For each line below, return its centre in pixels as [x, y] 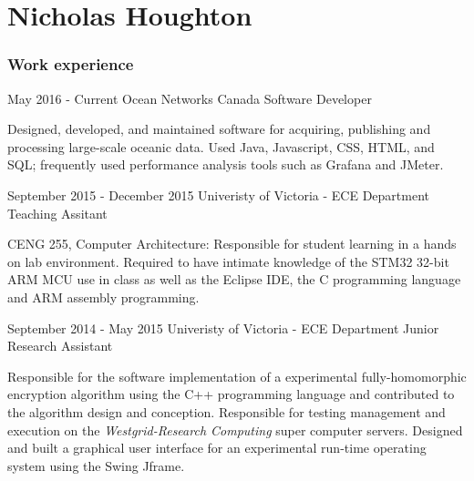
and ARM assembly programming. [103, 297]
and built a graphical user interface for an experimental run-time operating [217, 448]
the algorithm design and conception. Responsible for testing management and [227, 411]
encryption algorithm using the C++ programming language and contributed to [231, 394]
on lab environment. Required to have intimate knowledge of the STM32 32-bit [228, 261]
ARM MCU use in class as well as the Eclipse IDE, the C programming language [234, 279]
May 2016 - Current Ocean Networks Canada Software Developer [190, 98]
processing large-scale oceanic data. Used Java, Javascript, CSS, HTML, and [221, 146]
